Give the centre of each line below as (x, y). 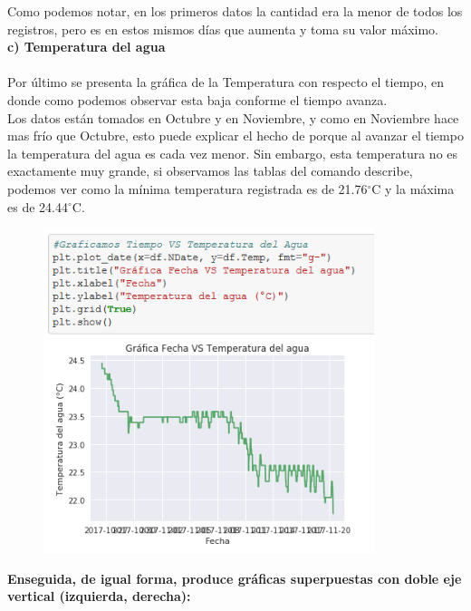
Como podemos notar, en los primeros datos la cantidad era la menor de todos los (235, 11)
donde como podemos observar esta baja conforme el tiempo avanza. (197, 99)
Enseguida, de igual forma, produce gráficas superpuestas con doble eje (235, 578)
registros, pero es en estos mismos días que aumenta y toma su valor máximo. (223, 29)
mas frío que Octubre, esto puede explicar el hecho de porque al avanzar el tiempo (235, 136)
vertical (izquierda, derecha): (99, 596)
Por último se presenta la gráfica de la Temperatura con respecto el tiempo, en (226, 82)
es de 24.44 (38, 206)
